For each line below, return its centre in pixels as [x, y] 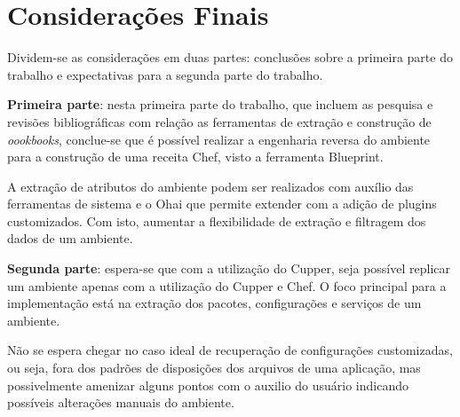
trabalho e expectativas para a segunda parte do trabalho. [165, 74]
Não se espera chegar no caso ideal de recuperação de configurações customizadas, [230, 350]
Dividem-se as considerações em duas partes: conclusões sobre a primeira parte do [230, 57]
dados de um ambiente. [70, 238]
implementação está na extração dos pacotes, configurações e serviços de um [214, 303]
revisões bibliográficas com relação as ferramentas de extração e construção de [219, 121]
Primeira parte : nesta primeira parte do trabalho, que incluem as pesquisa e [220, 104]
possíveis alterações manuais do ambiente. [121, 402]
